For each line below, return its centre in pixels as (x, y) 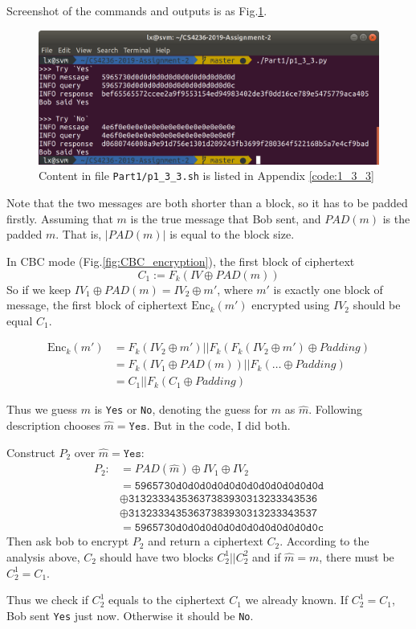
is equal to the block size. (232, 234)
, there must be (357, 556)
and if (267, 556)
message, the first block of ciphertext (97, 305)
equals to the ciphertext (167, 600)
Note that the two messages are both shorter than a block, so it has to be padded (207, 203)
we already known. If (297, 600)
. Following (335, 409)
